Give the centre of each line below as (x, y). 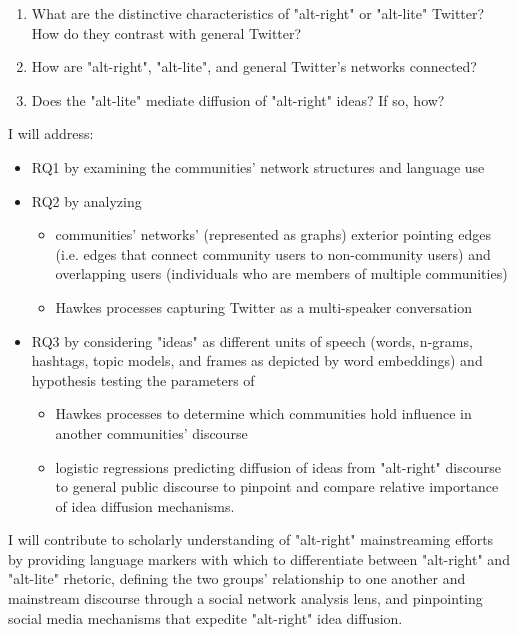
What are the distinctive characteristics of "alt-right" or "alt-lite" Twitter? (258, 13)
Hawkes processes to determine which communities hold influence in (263, 413)
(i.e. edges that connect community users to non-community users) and (273, 253)
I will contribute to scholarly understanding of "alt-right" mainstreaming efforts (251, 539)
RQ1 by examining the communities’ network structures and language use (258, 166)
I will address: (51, 133)
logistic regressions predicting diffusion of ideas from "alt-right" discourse (278, 466)
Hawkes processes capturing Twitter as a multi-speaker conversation (263, 306)
